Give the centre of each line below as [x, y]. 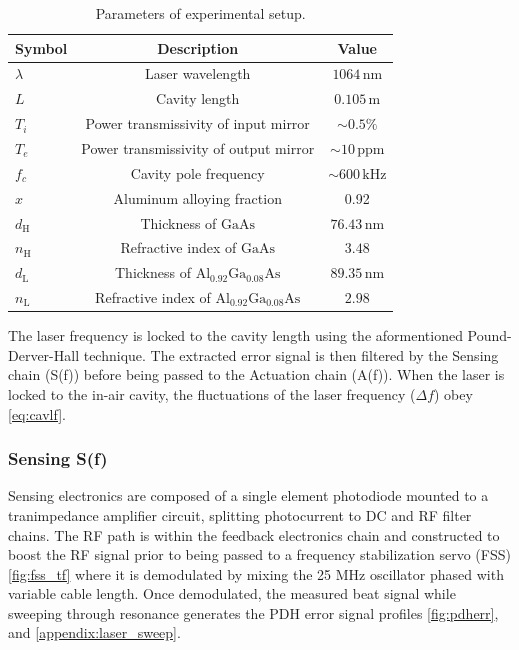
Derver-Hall [44, 354]
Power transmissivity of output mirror [198, 147]
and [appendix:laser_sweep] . [94, 632]
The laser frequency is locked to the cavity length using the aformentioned [235, 335]
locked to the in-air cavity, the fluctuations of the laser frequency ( [212, 393]
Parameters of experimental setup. [200, 13]
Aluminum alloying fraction [197, 197]
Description [198, 47]
